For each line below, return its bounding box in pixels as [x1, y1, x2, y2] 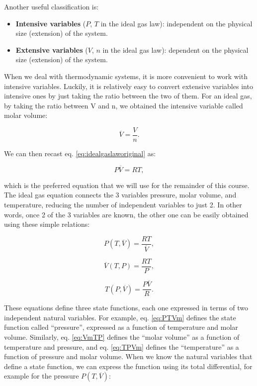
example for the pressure [4, 371, 79, 381]
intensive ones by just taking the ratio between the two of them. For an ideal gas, [4, 91, 252, 101]
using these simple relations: [4, 219, 90, 229]
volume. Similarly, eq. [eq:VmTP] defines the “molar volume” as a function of [4, 332, 240, 342]
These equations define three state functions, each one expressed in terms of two [4, 302, 248, 313]
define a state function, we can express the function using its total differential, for [4, 361, 253, 371]
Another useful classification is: [4, 1, 99, 11]
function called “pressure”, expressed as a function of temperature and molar [4, 322, 238, 332]
